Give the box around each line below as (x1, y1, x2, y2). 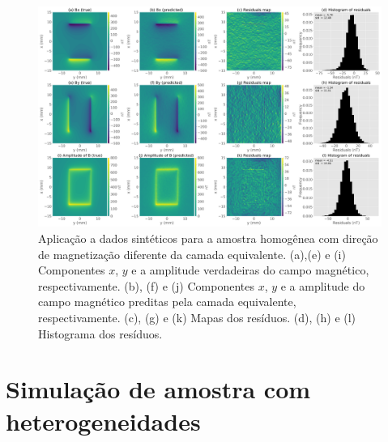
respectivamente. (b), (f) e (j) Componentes (38, 277, 254, 294)
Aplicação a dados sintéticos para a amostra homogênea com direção (38, 230, 378, 247)
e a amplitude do (280, 277, 365, 294)
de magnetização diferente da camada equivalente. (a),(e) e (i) (38, 245, 346, 262)
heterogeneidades (6, 404, 201, 437)
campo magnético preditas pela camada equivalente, (38, 293, 296, 310)
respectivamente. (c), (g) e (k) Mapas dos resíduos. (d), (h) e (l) (38, 309, 356, 326)
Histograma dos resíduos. (38, 325, 163, 342)
